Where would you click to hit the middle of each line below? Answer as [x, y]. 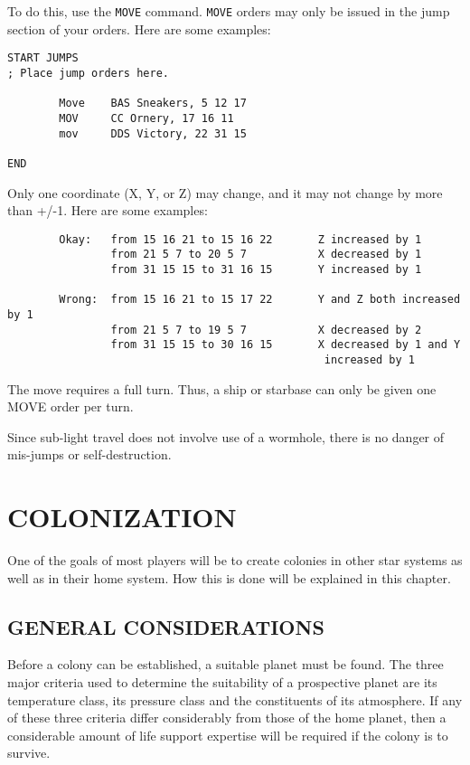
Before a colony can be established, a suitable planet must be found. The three [226, 664]
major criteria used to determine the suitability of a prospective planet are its [222, 682]
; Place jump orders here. [88, 73]
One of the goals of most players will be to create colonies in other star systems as [235, 560]
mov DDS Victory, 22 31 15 [153, 133]
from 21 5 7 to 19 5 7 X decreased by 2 [266, 330]
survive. [29, 753]
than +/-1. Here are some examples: [108, 210]
